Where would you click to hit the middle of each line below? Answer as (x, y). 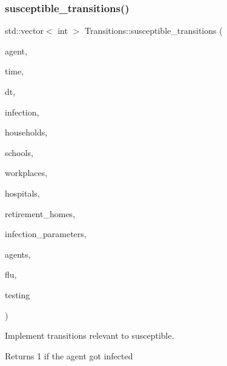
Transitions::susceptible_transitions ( (153, 31)
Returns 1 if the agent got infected (69, 355)
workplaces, (26, 173)
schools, (19, 152)
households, (26, 132)
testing (18, 294)
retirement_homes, (40, 213)
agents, (18, 254)
